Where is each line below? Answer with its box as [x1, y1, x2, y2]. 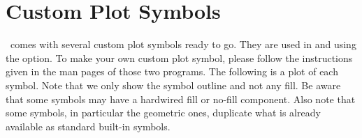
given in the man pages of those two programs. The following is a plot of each [6, 64, 338, 79]
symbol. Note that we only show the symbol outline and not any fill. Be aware [6, 77, 341, 92]
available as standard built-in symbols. [6, 118, 171, 133]
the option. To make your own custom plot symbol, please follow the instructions [6, 50, 353, 65]
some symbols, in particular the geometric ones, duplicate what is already [6, 105, 321, 120]
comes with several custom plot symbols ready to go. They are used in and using [10, 37, 356, 52]
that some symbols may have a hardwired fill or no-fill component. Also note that [6, 91, 356, 106]
